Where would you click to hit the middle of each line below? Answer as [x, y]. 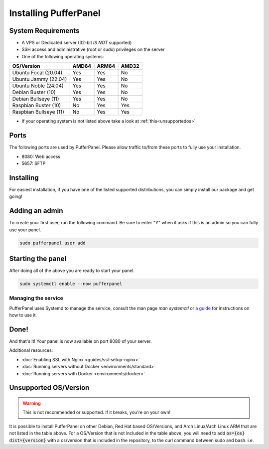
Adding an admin [36, 211]
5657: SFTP [34, 163]
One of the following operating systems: [63, 56]
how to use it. [23, 315]
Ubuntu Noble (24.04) [38, 86]
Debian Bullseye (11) [36, 99]
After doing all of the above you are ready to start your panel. [72, 271]
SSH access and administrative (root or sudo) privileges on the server [93, 49]
